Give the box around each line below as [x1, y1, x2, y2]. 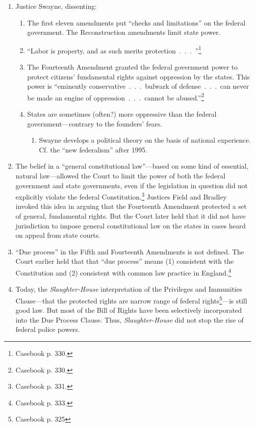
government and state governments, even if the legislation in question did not [15, 180, 248, 190]
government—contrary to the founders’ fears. [27, 118, 162, 128]
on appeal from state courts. [15, 230, 101, 240]
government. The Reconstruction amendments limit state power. [27, 27, 221, 37]
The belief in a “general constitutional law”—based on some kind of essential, [15, 161, 249, 171]
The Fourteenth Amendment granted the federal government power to [27, 62, 238, 72]
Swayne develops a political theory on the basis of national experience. [39, 135, 251, 145]
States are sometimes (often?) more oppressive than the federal [27, 109, 217, 119]
